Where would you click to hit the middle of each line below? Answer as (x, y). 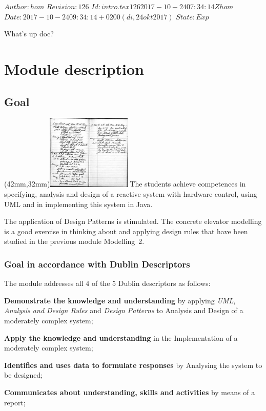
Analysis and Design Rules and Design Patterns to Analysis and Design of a (124, 310)
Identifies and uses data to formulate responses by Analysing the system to (133, 365)
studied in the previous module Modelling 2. (74, 241)
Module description (74, 68)
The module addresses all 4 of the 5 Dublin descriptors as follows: (107, 283)
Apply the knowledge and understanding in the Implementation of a (121, 337)
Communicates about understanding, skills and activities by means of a (130, 392)
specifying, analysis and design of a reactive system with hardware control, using (131, 194)
